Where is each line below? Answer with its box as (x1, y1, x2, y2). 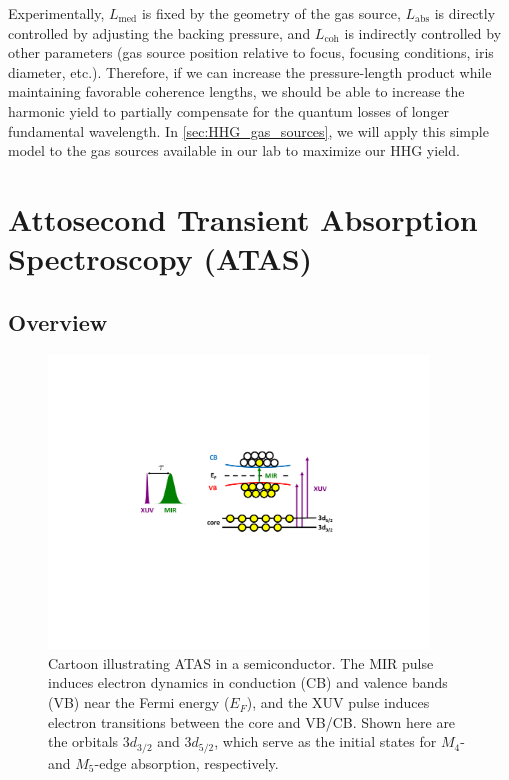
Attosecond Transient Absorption (8, 198, 478, 239)
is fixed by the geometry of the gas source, (141, 3, 401, 23)
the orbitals (48, 731, 119, 752)
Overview (8, 306, 108, 337)
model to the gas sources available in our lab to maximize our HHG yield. (8, 140, 460, 161)
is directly (434, 3, 496, 23)
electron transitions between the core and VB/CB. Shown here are (48, 711, 456, 732)
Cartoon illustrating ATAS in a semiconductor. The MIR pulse (48, 652, 434, 673)
